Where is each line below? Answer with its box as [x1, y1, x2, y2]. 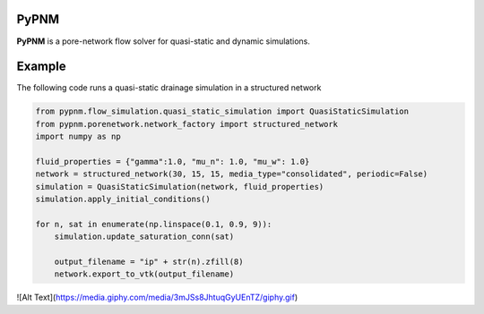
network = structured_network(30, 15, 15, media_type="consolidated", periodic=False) [35, 169, 428, 179]
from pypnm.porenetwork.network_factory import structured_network [35, 119, 339, 129]
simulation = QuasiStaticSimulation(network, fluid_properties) [35, 182, 324, 191]
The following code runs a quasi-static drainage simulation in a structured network [16, 82, 322, 93]
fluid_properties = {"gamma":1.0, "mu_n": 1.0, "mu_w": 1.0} [35, 157, 310, 166]
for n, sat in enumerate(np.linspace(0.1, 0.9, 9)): [35, 219, 272, 229]
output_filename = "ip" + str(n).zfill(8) [54, 257, 244, 267]
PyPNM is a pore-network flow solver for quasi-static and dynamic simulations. [16, 36, 311, 47]
